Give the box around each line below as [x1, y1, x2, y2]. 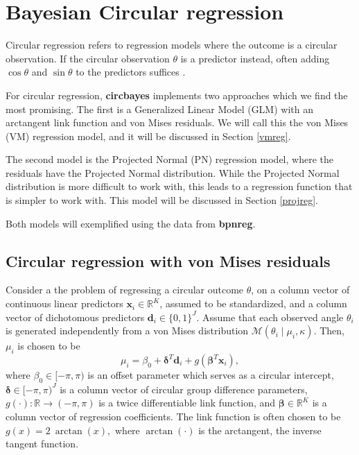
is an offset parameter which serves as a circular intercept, [87, 368, 334, 382]
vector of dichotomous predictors [6, 309, 145, 324]
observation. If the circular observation [6, 51, 170, 65]
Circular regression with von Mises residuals [6, 250, 331, 271]
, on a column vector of [251, 282, 350, 297]
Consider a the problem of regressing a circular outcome [6, 282, 244, 297]
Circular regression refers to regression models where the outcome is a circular [6, 37, 338, 52]
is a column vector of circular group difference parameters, [60, 381, 308, 396]
